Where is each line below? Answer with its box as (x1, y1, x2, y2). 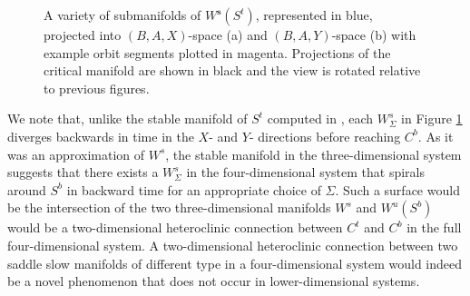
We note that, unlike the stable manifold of (7, 109, 248, 128)
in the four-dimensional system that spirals (186, 163, 426, 182)
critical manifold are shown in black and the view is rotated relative (44, 61, 421, 80)
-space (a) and (188, 25, 268, 44)
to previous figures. (44, 78, 150, 97)
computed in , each (267, 109, 374, 128)
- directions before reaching (249, 126, 401, 145)
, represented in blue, (255, 5, 373, 24)
